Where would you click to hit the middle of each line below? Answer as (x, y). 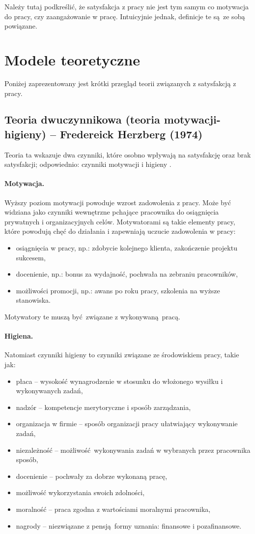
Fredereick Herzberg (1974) (131, 134)
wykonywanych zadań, (49, 391)
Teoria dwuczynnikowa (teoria (82, 119)
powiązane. (21, 26)
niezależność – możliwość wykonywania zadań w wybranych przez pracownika (133, 450)
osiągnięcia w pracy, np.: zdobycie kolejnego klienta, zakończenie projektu (127, 248)
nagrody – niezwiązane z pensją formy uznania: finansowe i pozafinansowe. (129, 525)
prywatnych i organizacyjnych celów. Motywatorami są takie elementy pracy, (120, 221)
